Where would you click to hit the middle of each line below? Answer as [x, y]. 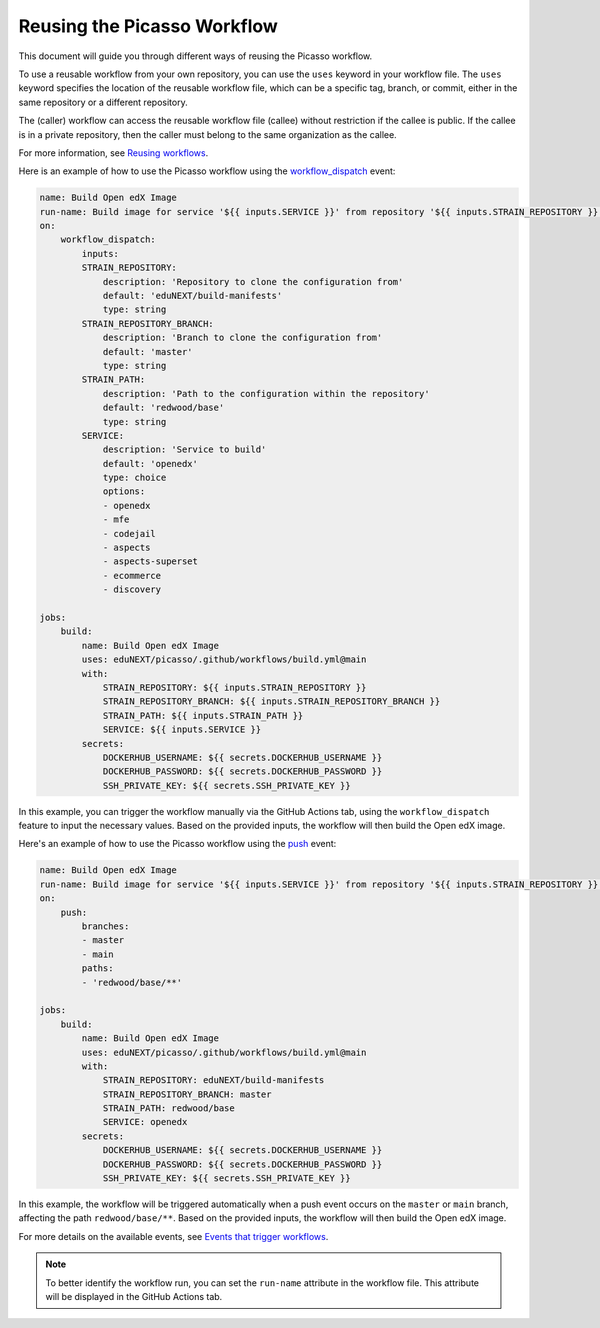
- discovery [132, 589]
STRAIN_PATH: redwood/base [168, 1108]
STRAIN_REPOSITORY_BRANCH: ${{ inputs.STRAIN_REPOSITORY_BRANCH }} [271, 701]
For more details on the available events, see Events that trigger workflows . [173, 1236]
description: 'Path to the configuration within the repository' [266, 393]
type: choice [134, 478]
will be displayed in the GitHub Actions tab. [134, 1296]
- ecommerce [132, 575]
